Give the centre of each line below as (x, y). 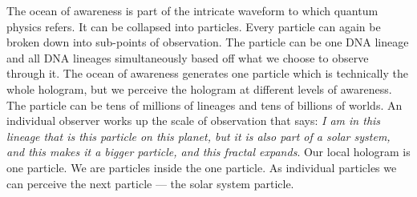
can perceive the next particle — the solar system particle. (150, 183)
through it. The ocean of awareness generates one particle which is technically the (207, 73)
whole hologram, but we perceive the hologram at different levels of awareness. (199, 88)
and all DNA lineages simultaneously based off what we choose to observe (188, 57)
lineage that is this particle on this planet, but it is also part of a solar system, (198, 136)
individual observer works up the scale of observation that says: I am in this (194, 121)
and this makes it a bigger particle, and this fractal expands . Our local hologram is (208, 152)
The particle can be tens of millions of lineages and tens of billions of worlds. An (204, 105)
